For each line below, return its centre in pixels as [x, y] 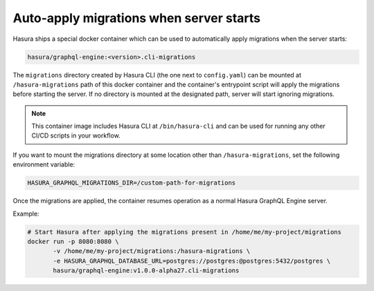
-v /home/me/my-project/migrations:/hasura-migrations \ [152, 251]
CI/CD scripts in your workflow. [76, 135]
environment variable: [44, 165]
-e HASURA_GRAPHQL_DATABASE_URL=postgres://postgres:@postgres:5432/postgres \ [192, 261]
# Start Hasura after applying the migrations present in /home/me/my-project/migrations [185, 232]
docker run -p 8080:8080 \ [73, 241]
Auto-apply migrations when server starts [137, 18]
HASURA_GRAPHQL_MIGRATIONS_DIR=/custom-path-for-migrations [132, 183]
